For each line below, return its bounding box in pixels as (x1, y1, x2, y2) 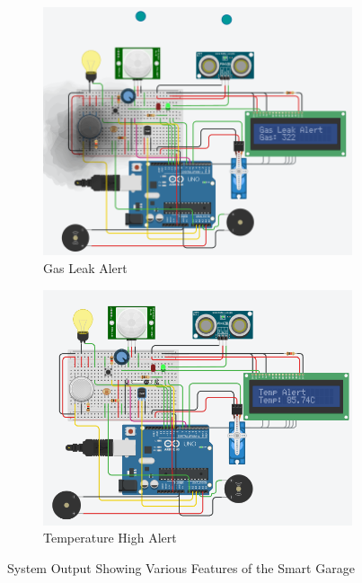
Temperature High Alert (43, 528, 177, 547)
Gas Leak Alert (43, 258, 128, 277)
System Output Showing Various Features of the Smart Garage (7, 558, 355, 577)
